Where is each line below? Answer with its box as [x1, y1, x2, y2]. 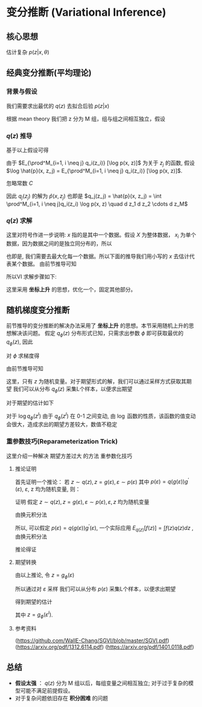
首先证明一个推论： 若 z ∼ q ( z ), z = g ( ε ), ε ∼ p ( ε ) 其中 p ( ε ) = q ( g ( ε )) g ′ [14, 477, 189, 485]
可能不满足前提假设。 [20, 687, 74, 694]
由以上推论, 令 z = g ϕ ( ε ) [14, 571, 75, 580]
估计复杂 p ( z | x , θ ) [6, 49, 49, 55]
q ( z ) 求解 [6, 216, 33, 225]
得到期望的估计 [14, 598, 52, 605]
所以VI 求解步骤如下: [6, 272, 57, 280]
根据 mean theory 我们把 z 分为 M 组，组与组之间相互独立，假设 [6, 115, 166, 122]
